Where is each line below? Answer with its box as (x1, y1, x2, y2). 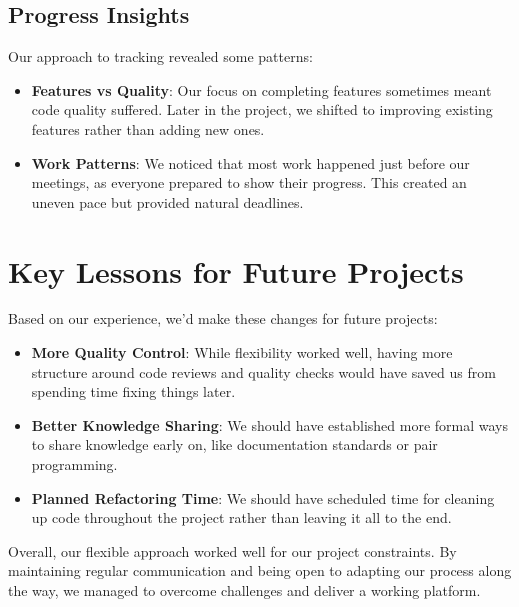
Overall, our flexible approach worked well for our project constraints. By (8, 540, 457, 561)
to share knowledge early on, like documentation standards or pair (31, 434, 438, 455)
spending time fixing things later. (31, 381, 236, 402)
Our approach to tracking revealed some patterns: (8, 46, 313, 67)
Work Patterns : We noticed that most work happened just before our (31, 152, 470, 173)
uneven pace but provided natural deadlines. (31, 191, 304, 212)
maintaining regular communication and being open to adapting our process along (8, 560, 512, 581)
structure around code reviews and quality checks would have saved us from (31, 361, 496, 382)
